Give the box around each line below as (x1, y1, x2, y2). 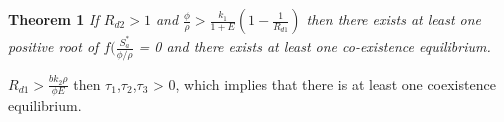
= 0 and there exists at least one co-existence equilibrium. (138, 36, 491, 57)
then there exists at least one (306, 9, 482, 29)
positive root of (8, 36, 99, 57)
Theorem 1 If (8, 9, 99, 29)
